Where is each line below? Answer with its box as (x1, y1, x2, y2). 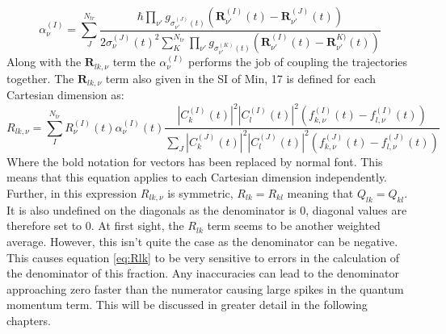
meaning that (287, 184, 354, 201)
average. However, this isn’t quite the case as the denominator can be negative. (6, 232, 398, 249)
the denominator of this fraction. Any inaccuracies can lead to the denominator (6, 265, 400, 282)
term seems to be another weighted (207, 217, 381, 234)
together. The (6, 69, 74, 86)
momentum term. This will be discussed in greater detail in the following (6, 296, 368, 313)
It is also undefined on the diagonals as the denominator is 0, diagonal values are (6, 201, 407, 218)
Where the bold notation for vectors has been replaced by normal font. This (6, 152, 383, 169)
